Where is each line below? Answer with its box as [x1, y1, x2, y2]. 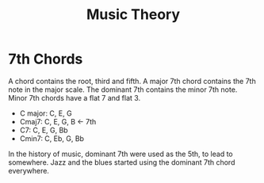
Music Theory [86, 6, 181, 24]
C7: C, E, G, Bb [19, 125, 69, 135]
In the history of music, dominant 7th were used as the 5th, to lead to [8, 149, 233, 158]
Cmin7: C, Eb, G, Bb [19, 133, 85, 143]
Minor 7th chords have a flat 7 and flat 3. [8, 93, 141, 102]
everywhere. [8, 166, 50, 175]
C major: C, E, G [19, 109, 73, 118]
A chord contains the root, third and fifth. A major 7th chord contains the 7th [8, 76, 256, 86]
